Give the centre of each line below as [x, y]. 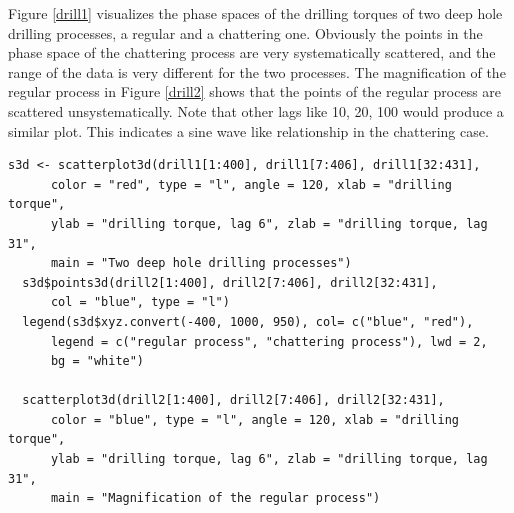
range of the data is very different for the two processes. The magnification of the [257, 71]
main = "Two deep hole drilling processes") [201, 263]
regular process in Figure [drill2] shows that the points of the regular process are [255, 91]
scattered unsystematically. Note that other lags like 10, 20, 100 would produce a [256, 110]
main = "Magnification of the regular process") [215, 498]
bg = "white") [97, 361]
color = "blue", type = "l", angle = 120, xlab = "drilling [255, 419]
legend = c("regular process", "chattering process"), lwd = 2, [269, 341]
